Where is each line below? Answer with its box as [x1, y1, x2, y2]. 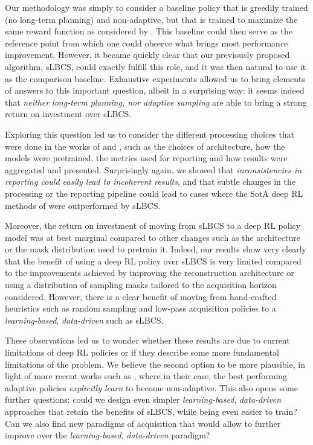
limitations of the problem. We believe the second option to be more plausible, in [5, 357, 305, 370]
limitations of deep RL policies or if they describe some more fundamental [5, 346, 279, 359]
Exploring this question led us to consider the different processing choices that [5, 127, 295, 140]
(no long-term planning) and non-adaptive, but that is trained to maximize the [5, 13, 298, 25]
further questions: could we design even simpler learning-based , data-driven [5, 393, 282, 406]
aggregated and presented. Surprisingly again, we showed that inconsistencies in [5, 163, 302, 176]
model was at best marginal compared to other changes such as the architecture [5, 231, 300, 243]
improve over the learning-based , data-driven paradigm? [5, 429, 210, 441]
